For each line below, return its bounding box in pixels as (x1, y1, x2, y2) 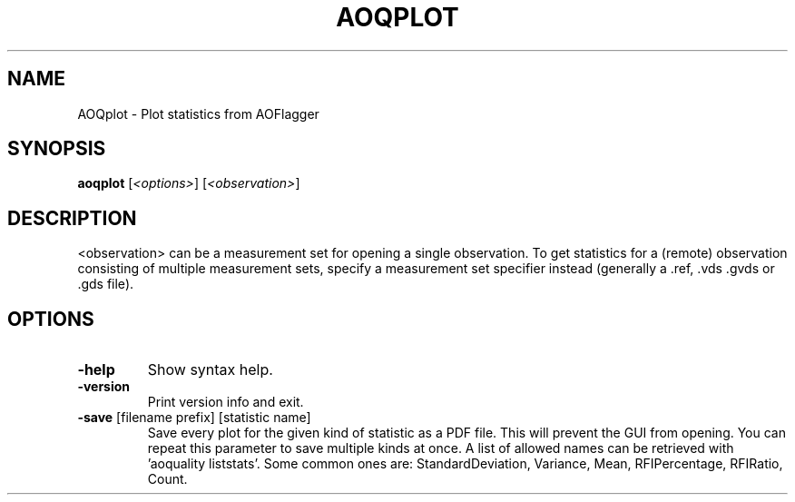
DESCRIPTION (7, 206, 137, 230)
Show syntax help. (147, 360, 273, 379)
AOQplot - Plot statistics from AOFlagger (77, 105, 319, 122)
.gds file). (77, 276, 134, 292)
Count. (147, 471, 188, 487)
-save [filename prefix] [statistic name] (77, 409, 311, 426)
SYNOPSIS (7, 137, 106, 161)
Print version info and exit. (147, 394, 304, 410)
